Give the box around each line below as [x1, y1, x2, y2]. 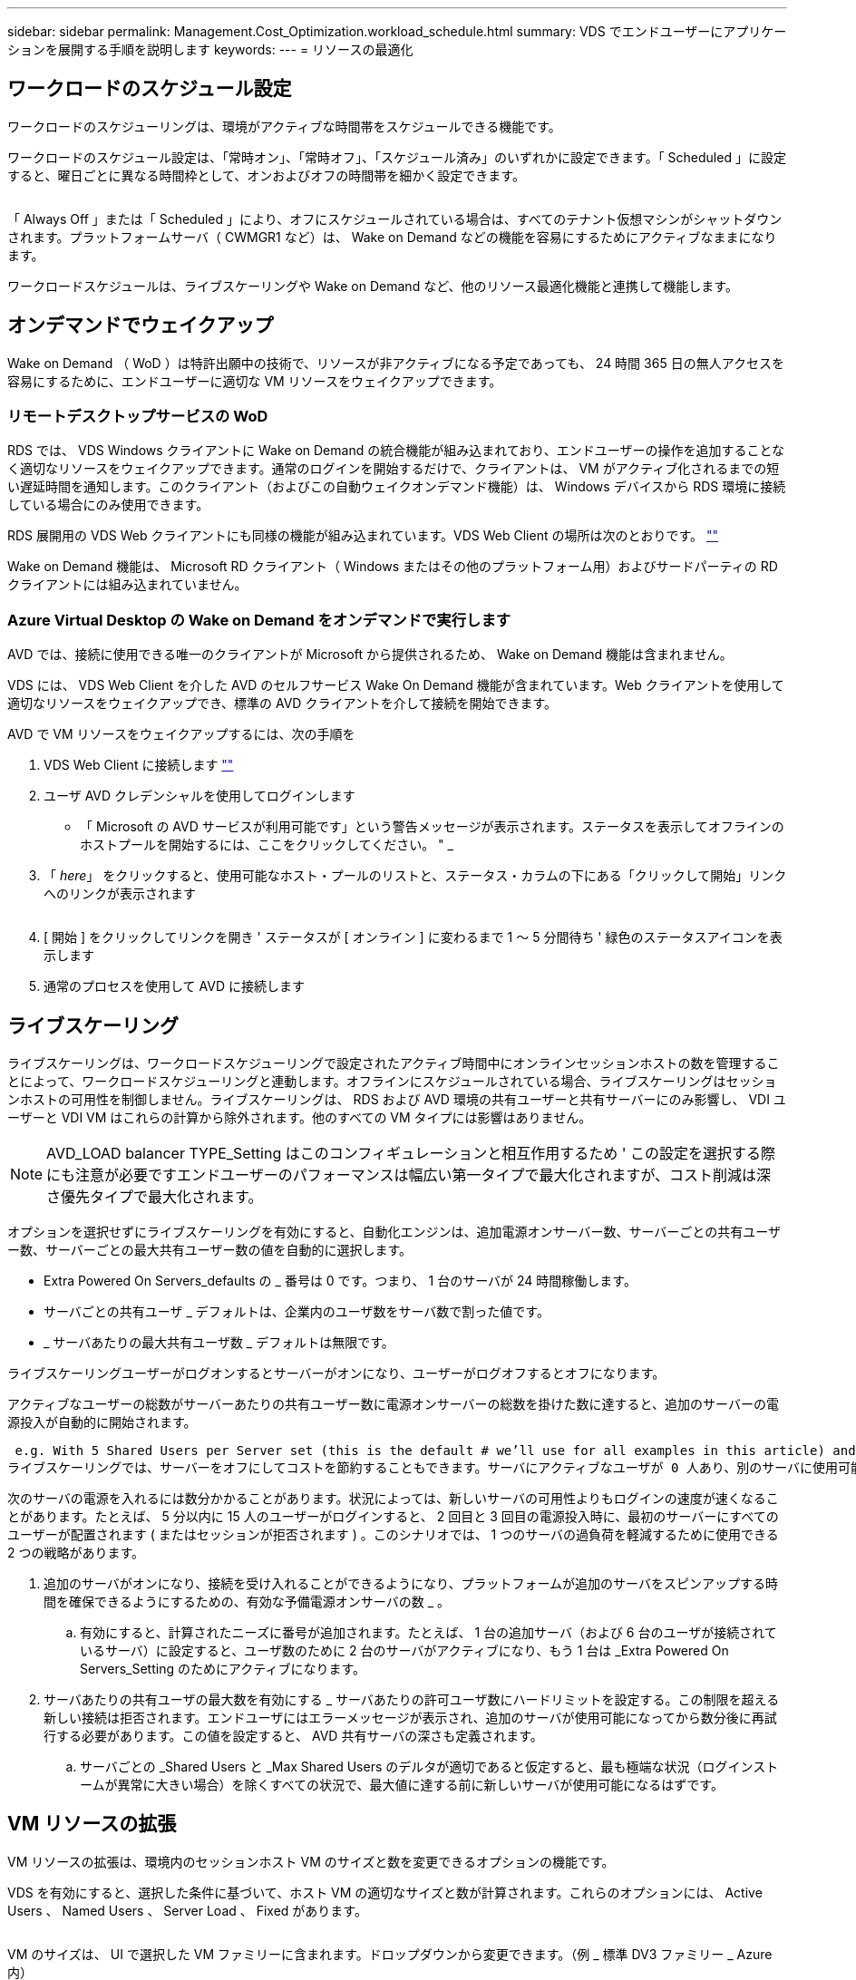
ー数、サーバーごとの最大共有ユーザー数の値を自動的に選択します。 [7, 1242, 413, 1258]
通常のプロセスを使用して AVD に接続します [44, 978, 305, 995]
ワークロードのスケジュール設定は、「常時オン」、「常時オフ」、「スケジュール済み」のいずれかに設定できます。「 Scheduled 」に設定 [7, 149, 786, 165]
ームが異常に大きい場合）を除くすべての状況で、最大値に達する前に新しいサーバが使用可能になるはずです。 [80, 1777, 724, 1793]
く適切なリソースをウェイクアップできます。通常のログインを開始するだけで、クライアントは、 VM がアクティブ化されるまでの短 [7, 461, 780, 477]
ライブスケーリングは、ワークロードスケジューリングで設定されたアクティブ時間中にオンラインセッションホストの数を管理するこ [7, 1055, 780, 1072]
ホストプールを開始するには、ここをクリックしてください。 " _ [80, 837, 453, 853]
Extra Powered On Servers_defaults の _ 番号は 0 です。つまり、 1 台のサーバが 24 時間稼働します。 [44, 1273, 637, 1289]
